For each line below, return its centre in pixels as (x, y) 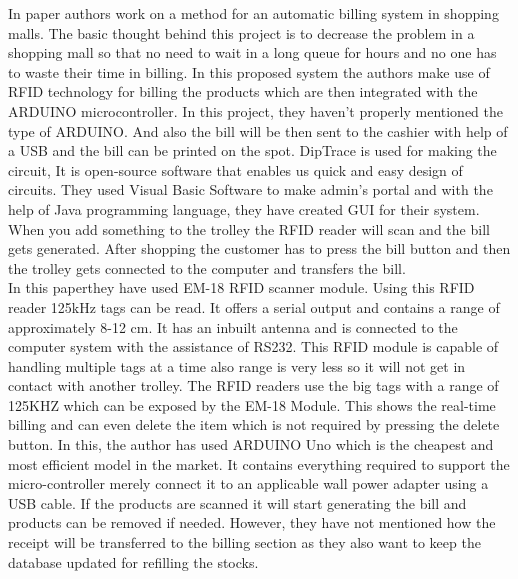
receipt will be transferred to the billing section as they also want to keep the (244, 542)
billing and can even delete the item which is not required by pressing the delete (254, 424)
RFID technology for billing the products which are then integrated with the (243, 91)
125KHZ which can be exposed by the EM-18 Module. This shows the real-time (252, 404)
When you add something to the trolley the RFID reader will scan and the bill (249, 228)
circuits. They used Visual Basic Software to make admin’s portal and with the (250, 189)
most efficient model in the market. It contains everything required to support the (259, 463)
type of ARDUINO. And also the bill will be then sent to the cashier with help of (258, 130)
